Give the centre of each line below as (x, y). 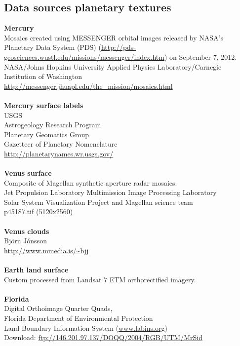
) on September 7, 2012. (200, 57)
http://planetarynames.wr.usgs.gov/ (59, 153)
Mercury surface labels (44, 105)
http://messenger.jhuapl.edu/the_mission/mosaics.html (88, 86)
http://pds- (119, 47)
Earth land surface (36, 270)
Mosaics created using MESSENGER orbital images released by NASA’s (114, 37)
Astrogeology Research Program (53, 125)
